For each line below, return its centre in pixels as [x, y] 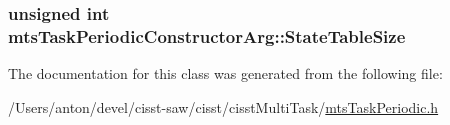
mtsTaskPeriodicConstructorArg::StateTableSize [207, 35]
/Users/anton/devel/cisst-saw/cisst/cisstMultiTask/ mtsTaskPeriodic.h [223, 106]
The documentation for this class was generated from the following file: [225, 73]
